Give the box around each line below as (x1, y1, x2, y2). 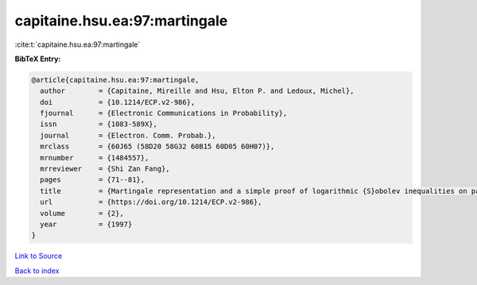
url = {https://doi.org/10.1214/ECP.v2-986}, (40, 198, 262, 206)
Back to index (14, 266, 60, 275)
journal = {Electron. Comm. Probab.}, (40, 131, 216, 140)
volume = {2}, (40, 209, 125, 218)
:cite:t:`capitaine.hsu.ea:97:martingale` (14, 40, 141, 49)
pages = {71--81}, (40, 175, 145, 184)
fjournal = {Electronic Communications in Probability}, (40, 109, 288, 118)
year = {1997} (40, 220, 133, 229)
